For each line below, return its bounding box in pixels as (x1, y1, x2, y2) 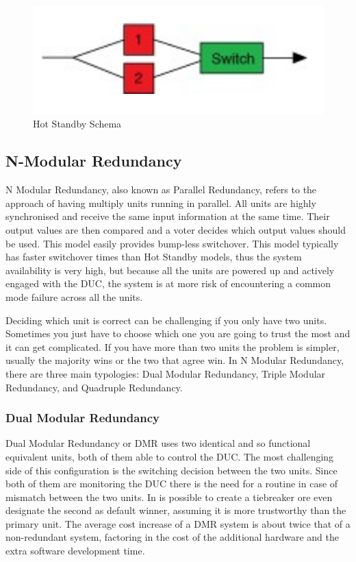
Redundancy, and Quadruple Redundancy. (5, 380, 183, 394)
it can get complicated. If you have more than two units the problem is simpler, (5, 339, 340, 354)
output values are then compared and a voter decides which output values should (5, 222, 346, 236)
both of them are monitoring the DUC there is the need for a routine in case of (5, 476, 338, 491)
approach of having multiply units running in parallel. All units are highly (5, 195, 316, 210)
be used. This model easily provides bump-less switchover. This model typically (5, 236, 339, 250)
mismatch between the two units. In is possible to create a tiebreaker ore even (5, 489, 333, 504)
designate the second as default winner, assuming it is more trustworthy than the (5, 503, 346, 517)
